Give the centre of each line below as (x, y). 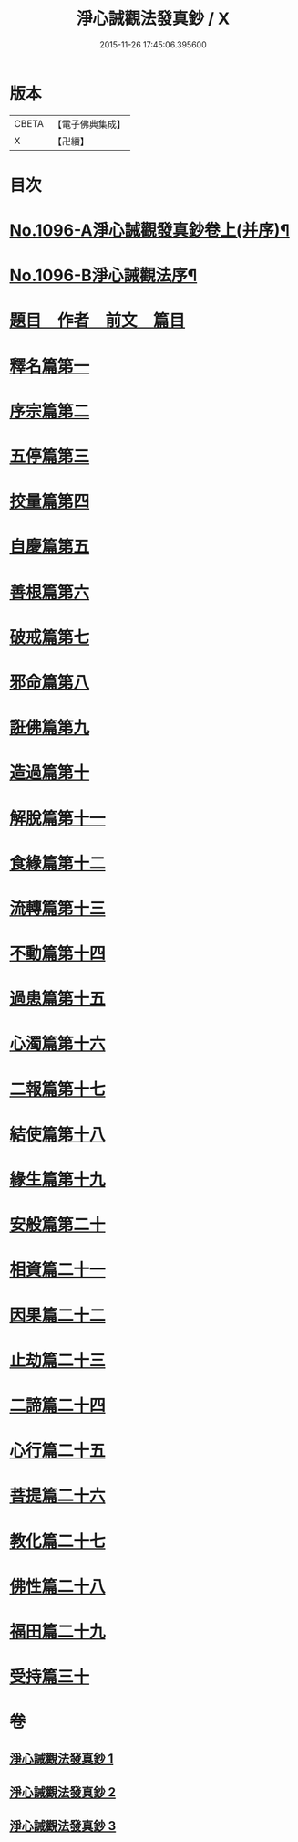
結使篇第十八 (58, 1134)
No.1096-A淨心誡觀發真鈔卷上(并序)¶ (149, 231)
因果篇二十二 (58, 1315)
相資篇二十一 (58, 1270)
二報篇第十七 (58, 1089)
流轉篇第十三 (58, 908)
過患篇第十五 (58, 999)
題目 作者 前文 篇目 (98, 321)
